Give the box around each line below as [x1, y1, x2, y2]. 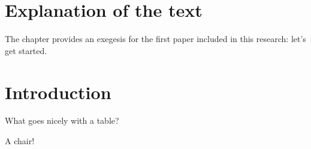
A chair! [5, 135, 35, 147]
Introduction [5, 79, 111, 104]
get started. [5, 44, 47, 56]
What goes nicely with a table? [5, 114, 119, 127]
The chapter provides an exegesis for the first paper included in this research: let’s [5, 32, 306, 45]
